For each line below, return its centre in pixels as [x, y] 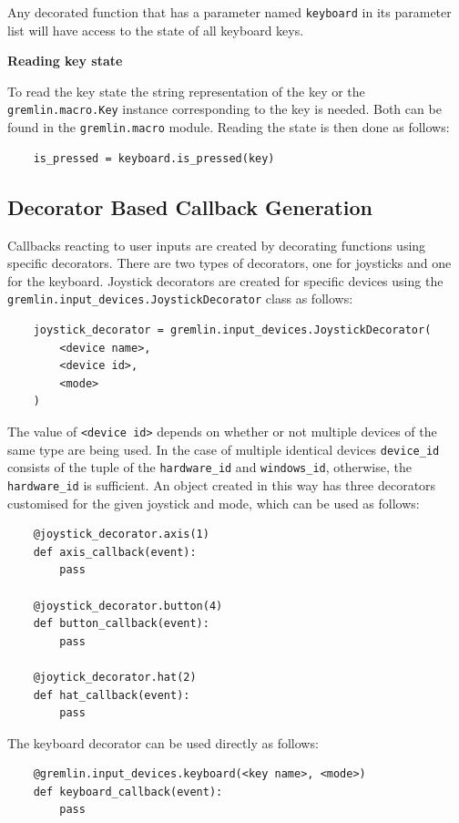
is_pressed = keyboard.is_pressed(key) [154, 158]
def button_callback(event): [121, 624]
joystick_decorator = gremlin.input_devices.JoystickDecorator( [232, 329]
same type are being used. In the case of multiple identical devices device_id [224, 449]
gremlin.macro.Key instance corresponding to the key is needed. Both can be [224, 109]
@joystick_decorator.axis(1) [121, 535]
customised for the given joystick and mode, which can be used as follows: [214, 503]
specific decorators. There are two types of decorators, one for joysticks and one [229, 263]
